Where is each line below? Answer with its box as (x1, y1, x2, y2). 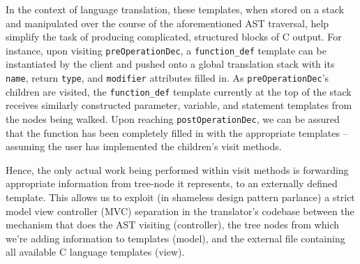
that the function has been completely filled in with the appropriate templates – (6, 125, 348, 140)
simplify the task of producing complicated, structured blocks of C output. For (6, 29, 342, 44)
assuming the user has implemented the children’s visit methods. (6, 139, 282, 154)
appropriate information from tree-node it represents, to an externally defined (6, 176, 338, 191)
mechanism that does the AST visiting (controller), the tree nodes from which (6, 217, 340, 232)
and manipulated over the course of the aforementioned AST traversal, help (6, 15, 329, 30)
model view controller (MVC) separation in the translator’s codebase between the (6, 203, 354, 218)
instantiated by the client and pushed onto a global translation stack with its (6, 57, 335, 71)
